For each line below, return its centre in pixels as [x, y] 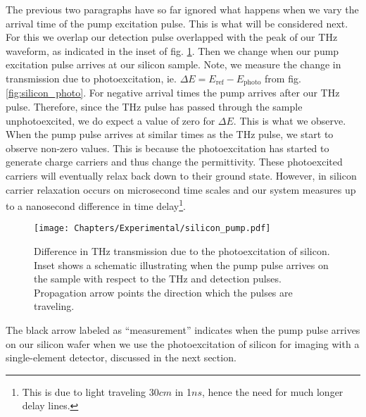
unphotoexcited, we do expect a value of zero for [111, 120]
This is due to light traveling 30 [90, 391]
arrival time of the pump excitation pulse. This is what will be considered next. [177, 23]
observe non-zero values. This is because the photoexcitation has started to [168, 148]
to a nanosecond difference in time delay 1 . [96, 205]
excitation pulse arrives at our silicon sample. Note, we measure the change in [173, 64]
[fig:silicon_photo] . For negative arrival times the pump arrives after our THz [173, 93]
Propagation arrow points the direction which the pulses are [163, 292]
